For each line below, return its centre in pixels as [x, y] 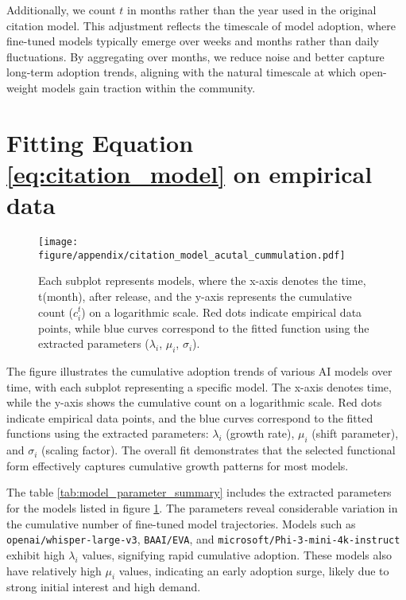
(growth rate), [260, 433]
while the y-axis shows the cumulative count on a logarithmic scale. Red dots [194, 402]
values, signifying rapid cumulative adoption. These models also [237, 554]
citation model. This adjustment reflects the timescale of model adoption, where [201, 25]
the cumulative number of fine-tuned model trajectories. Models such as [181, 523]
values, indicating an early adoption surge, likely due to [254, 570]
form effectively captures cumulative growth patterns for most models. [178, 465]
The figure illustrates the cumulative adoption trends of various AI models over [199, 371]
